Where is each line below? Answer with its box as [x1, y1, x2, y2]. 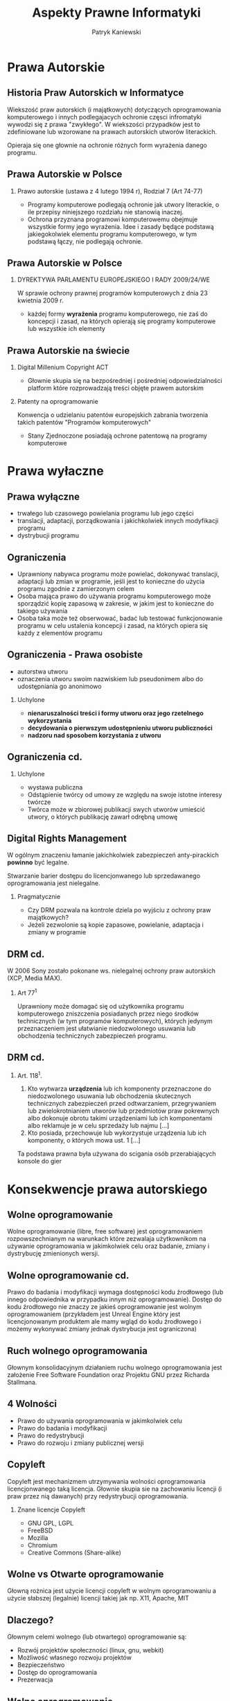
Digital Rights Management [7, 832, 127, 844]
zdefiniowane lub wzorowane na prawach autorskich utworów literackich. [7, 127, 218, 136]
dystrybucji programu [17, 531, 80, 540]
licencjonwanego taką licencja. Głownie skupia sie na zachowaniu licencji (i [7, 1485, 222, 1493]
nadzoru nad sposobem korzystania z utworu [27, 730, 161, 740]
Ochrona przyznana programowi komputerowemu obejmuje [27, 215, 198, 223]
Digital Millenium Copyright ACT [17, 363, 109, 372]
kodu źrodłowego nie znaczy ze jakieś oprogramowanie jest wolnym [7, 1303, 202, 1311]
